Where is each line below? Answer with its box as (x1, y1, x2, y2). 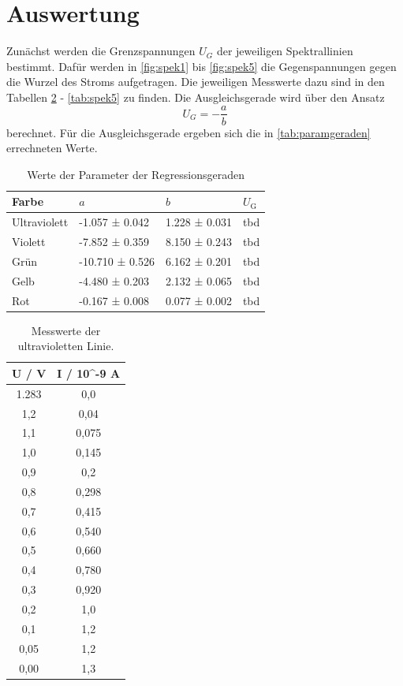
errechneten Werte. (6, 140, 98, 156)
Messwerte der (31, 322, 101, 338)
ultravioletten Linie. (17, 337, 114, 354)
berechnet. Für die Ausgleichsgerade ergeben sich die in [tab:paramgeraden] (6, 124, 371, 140)
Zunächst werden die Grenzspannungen (6, 43, 196, 59)
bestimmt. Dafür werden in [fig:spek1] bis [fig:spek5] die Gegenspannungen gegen (6, 58, 397, 74)
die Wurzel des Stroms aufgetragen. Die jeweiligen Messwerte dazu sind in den (6, 73, 385, 90)
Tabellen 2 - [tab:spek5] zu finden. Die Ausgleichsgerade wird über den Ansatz (6, 88, 385, 105)
